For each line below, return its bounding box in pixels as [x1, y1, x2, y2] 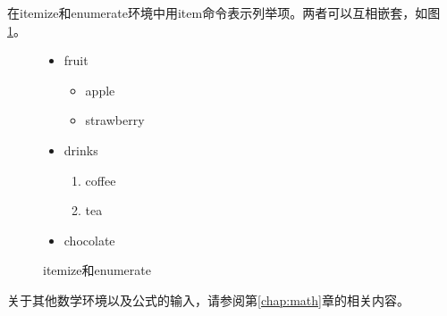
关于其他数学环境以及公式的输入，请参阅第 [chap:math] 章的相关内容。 [7, 290, 409, 309]
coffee [85, 170, 116, 189]
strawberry [85, 111, 145, 129]
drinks [63, 140, 98, 159]
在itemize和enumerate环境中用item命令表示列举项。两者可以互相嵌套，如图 [7, 4, 441, 21]
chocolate [63, 230, 115, 249]
